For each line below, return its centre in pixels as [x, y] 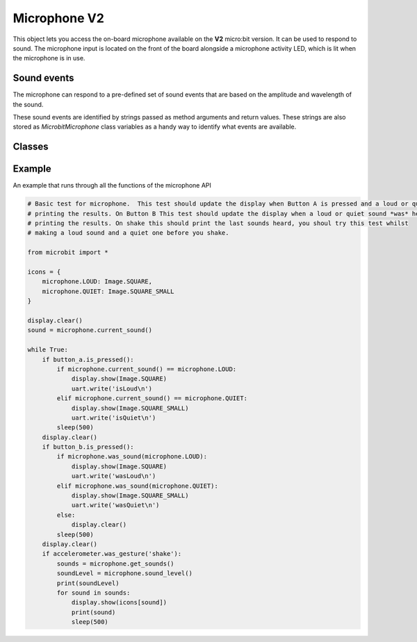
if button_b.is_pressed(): [88, 447]
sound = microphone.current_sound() [90, 330]
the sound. [28, 104]
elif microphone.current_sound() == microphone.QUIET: [152, 398]
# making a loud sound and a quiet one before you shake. [128, 233]
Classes [31, 147]
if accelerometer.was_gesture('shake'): [112, 554]
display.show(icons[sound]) [119, 602]
